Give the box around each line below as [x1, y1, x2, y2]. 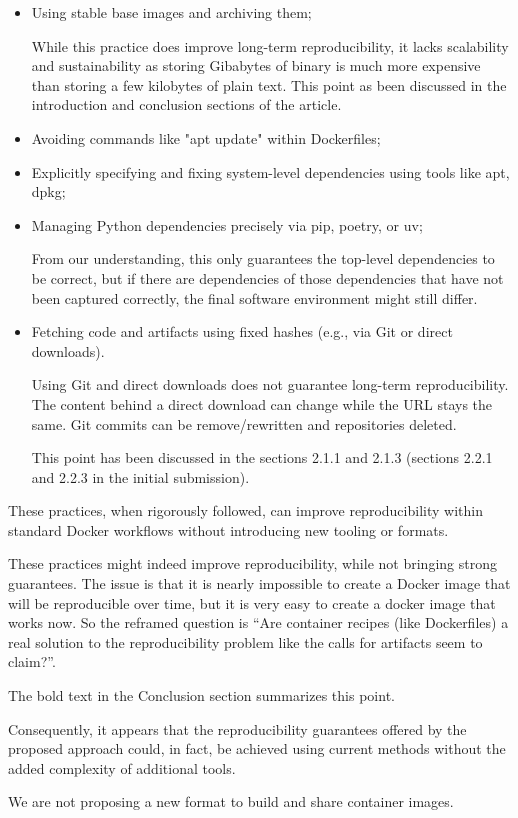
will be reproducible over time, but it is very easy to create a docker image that [8, 592, 496, 613]
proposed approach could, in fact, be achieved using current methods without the [8, 738, 506, 759]
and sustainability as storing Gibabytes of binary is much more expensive [31, 55, 481, 76]
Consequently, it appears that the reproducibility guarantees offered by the [8, 718, 467, 739]
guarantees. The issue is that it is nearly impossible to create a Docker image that [8, 573, 511, 594]
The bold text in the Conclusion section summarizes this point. [8, 685, 395, 706]
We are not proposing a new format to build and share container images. [8, 791, 454, 812]
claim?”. [8, 651, 56, 672]
